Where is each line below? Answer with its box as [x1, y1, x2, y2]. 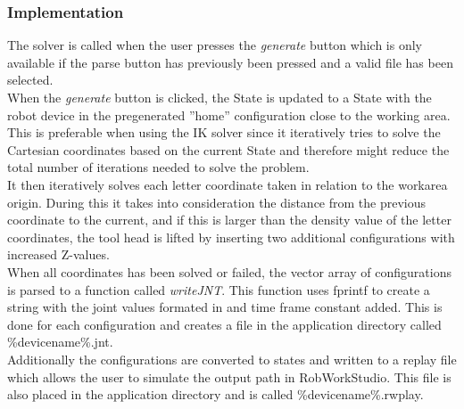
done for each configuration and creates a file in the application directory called [7, 315, 442, 333]
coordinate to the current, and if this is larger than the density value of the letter [7, 210, 452, 229]
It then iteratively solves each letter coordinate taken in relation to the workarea [7, 175, 448, 193]
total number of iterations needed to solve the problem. [7, 158, 310, 176]
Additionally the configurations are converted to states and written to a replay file [7, 349, 457, 368]
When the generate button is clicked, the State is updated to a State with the [7, 88, 432, 106]
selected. [7, 70, 54, 89]
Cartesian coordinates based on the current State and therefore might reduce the [7, 140, 450, 159]
